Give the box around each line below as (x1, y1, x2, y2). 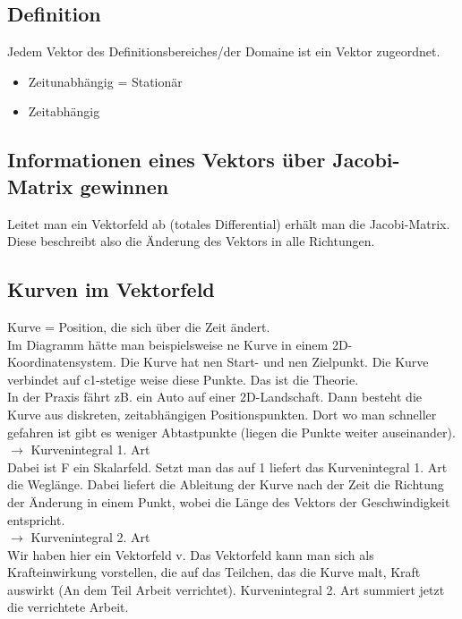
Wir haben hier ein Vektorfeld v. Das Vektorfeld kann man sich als (7, 545, 374, 564)
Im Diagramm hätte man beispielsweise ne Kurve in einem (7, 335, 329, 353)
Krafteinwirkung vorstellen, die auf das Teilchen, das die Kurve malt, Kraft (7, 563, 421, 581)
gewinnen (80, 172, 169, 199)
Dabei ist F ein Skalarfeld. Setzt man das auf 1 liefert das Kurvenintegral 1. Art (7, 457, 448, 476)
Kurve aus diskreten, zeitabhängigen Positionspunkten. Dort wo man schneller (7, 404, 437, 423)
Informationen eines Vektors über (7, 146, 326, 174)
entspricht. (7, 510, 65, 529)
